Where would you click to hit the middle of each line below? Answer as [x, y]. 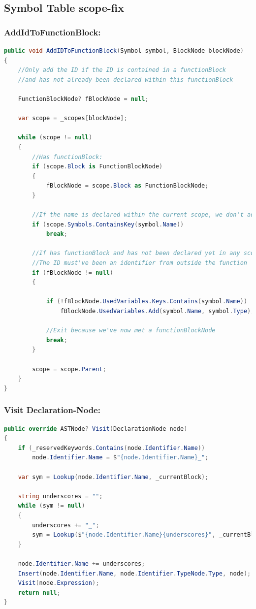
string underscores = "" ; [60, 496]
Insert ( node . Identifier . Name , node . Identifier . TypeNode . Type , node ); [134, 573]
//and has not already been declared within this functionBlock [126, 80]
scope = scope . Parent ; [69, 369]
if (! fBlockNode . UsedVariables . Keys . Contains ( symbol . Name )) [147, 302]
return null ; [39, 593]
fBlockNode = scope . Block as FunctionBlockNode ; [127, 186]
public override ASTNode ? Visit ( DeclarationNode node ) [96, 429]
